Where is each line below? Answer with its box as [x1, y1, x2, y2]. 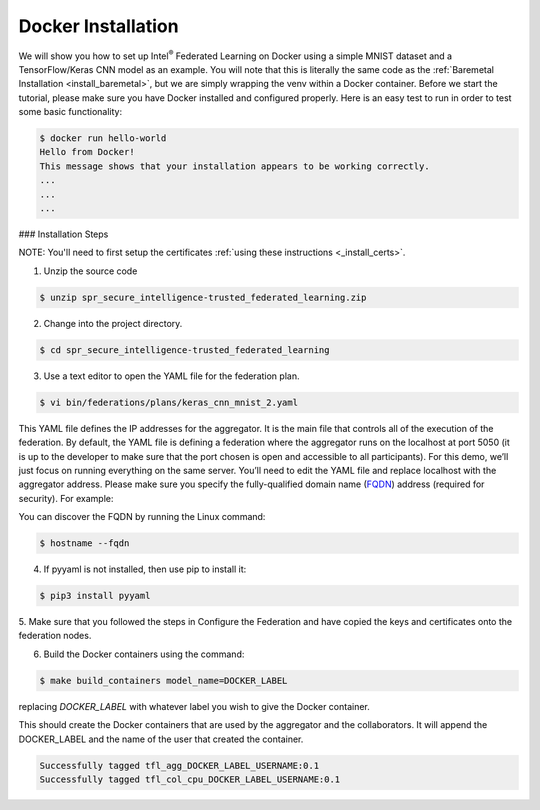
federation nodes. [18, 630, 92, 642]
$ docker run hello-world [39, 133, 167, 144]
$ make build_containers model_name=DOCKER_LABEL [39, 675, 288, 686]
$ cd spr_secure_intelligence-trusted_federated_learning [39, 344, 330, 355]
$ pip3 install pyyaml [39, 590, 151, 602]
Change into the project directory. [43, 317, 183, 329]
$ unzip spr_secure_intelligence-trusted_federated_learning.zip [39, 291, 367, 303]
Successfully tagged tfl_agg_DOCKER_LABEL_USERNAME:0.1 [39, 760, 320, 771]
